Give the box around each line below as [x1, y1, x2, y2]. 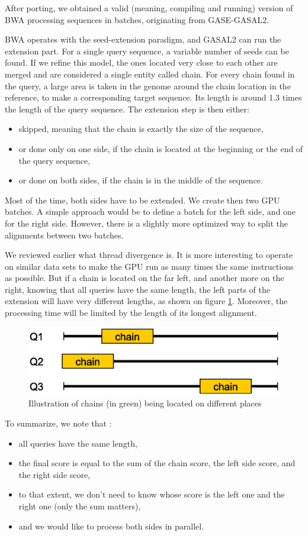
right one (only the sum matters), [18, 499, 141, 512]
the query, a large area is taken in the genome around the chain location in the [5, 79, 291, 92]
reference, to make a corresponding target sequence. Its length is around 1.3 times [5, 91, 302, 104]
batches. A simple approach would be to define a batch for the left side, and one [5, 205, 296, 218]
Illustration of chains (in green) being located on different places [28, 397, 262, 409]
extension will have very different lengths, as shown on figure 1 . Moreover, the [5, 295, 288, 307]
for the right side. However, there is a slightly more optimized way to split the [5, 217, 288, 229]
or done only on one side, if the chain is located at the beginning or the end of [18, 142, 303, 154]
